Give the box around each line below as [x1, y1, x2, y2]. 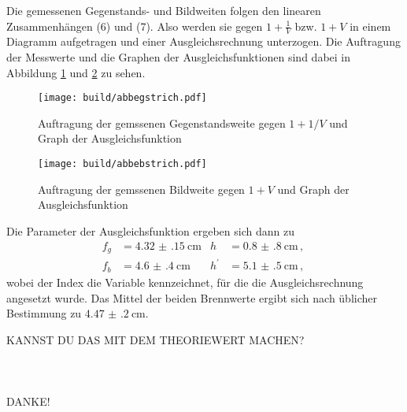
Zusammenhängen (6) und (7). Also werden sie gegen [6, 17, 263, 34]
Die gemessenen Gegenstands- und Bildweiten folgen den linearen [6, 2, 321, 18]
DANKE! [6, 393, 50, 410]
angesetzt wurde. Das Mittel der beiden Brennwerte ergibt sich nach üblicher [6, 289, 378, 306]
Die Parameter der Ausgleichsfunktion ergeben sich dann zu [6, 222, 294, 239]
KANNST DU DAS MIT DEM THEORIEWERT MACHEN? [6, 331, 305, 347]
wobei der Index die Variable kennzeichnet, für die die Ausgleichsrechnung [6, 273, 364, 290]
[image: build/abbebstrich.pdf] [38, 158, 207, 170]
